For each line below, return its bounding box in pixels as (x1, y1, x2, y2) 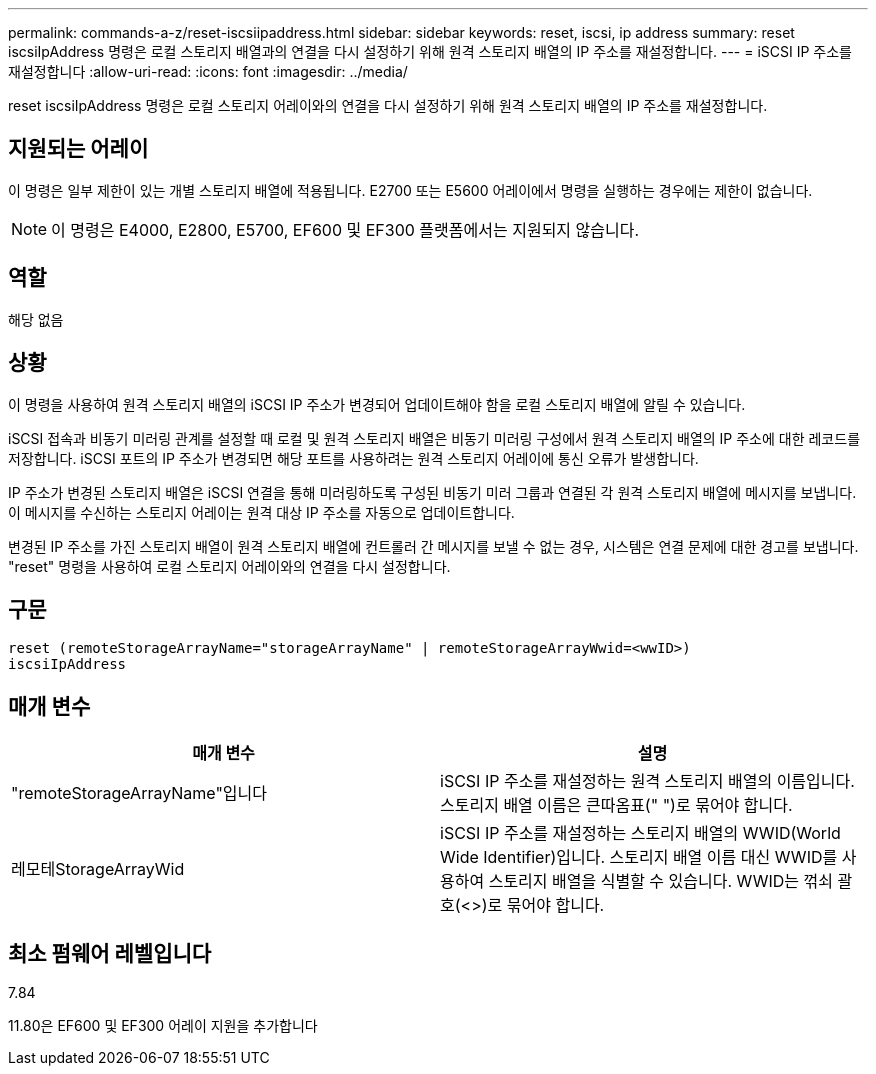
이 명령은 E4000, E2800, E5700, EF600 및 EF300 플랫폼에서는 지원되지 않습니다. (51, 219, 640, 240)
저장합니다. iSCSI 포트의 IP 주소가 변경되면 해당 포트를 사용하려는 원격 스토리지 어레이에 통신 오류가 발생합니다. (8, 449, 699, 467)
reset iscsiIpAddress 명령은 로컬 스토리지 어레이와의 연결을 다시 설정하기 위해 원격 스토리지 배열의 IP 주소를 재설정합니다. (8, 97, 768, 114)
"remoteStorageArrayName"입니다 (11, 783, 268, 804)
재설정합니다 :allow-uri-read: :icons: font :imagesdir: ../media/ (8, 63, 408, 80)
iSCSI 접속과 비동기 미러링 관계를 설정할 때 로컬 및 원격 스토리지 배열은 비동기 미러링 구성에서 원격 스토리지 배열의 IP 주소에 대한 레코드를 (8, 429, 861, 447)
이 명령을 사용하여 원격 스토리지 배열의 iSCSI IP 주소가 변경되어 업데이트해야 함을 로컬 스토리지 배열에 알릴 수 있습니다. (8, 395, 746, 413)
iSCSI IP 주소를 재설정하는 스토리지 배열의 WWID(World (440, 823, 841, 844)
